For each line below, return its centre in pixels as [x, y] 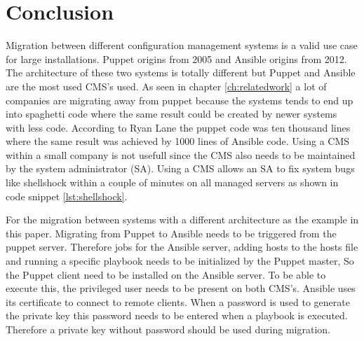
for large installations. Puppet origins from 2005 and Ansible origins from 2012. [176, 58]
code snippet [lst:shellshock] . [67, 196]
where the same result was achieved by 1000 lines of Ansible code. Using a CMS [178, 141]
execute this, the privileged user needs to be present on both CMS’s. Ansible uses [181, 288]
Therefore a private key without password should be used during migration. [168, 329]
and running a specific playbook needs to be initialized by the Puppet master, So [180, 261]
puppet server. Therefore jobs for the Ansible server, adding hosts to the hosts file [182, 247]
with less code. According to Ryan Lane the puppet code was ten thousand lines [178, 127]
